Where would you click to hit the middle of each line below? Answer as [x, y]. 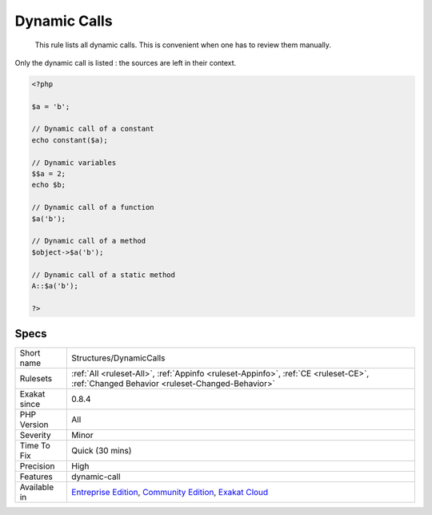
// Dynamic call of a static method [104, 275]
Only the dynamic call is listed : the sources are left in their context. [126, 62]
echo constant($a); [70, 140]
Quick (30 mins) [102, 451]
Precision [37, 466]
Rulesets [36, 379]
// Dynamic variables [74, 163]
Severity [35, 435]
